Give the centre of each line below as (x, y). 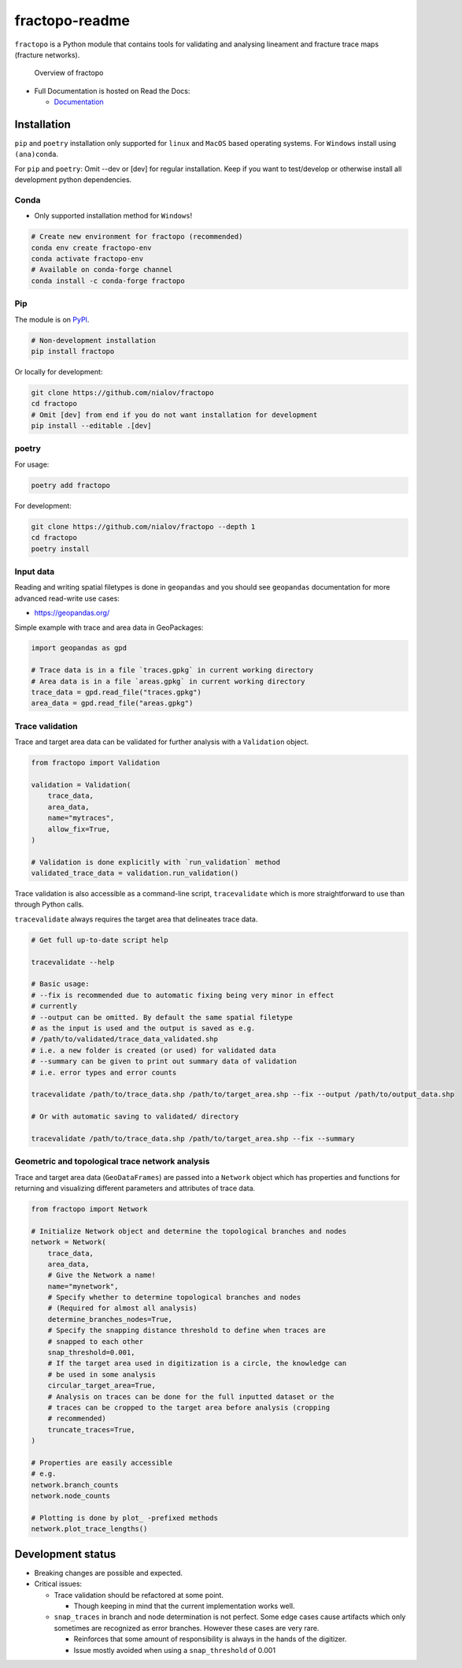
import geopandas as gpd (79, 648)
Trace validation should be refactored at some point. (139, 1595)
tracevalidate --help (73, 962)
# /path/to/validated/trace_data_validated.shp (124, 1039)
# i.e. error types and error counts (104, 1072)
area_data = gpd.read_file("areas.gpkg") (112, 703)
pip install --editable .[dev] (92, 426)
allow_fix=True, (79, 829)
